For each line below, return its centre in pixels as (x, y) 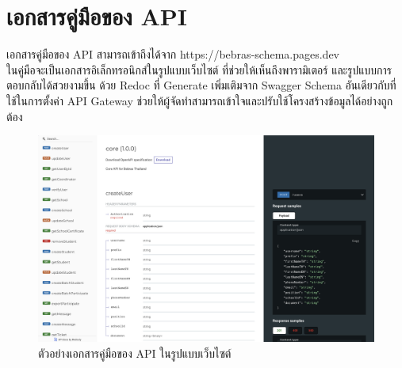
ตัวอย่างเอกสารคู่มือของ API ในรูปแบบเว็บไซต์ (135, 353)
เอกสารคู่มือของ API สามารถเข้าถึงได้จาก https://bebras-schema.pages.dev (173, 54)
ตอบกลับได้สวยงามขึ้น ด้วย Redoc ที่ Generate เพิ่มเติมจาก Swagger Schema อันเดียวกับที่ (201, 85)
